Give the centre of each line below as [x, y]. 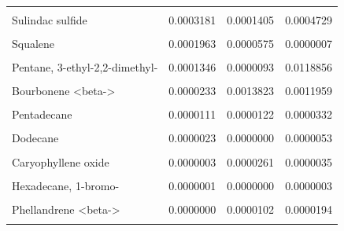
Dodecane [35, 138]
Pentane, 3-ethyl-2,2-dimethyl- [85, 67]
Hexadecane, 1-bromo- [66, 185]
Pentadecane [42, 114]
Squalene [33, 44]
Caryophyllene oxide [61, 161]
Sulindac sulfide [50, 20]
